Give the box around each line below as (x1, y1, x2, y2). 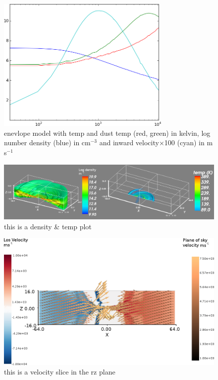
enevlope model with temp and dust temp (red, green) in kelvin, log (4, 127, 211, 138)
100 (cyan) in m (164, 137, 213, 148)
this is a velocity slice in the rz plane (4, 367, 115, 377)
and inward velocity (99, 137, 159, 148)
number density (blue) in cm (4, 137, 91, 148)
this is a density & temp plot (4, 221, 92, 231)
